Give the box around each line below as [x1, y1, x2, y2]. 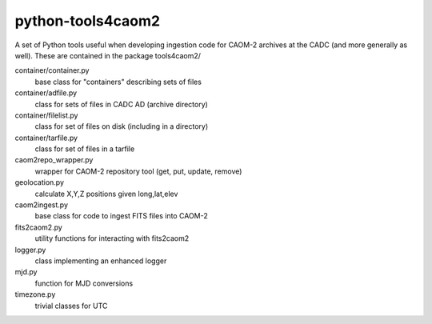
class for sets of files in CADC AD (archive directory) [34, 99, 208, 109]
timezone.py [14, 290, 56, 299]
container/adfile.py [14, 88, 78, 98]
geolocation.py [14, 178, 64, 187]
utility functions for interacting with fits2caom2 [34, 234, 190, 243]
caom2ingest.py [14, 200, 68, 210]
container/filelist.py [14, 110, 78, 120]
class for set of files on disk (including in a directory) [34, 122, 209, 131]
